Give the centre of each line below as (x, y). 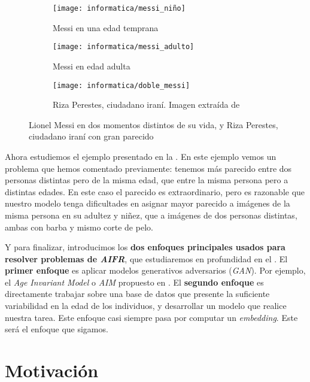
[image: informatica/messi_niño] (119, 8)
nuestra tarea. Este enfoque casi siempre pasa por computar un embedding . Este (151, 317)
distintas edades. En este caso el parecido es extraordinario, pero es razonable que (155, 191)
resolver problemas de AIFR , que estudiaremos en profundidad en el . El (146, 258)
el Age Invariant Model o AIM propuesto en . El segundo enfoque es (134, 282)
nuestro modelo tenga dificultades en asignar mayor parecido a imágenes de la (148, 203)
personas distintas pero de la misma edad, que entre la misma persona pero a (147, 180)
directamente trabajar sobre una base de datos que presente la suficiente (137, 294)
